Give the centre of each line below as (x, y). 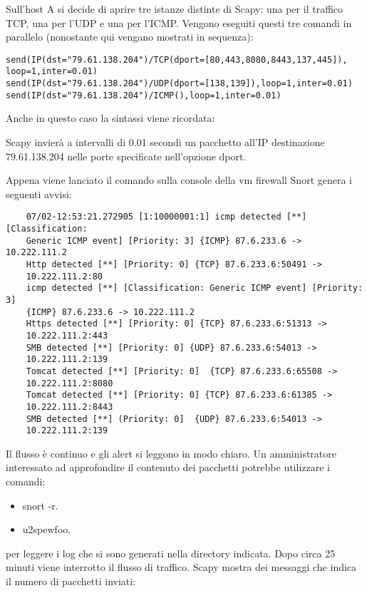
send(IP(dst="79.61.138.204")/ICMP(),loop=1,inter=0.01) (144, 95)
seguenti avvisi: (39, 194)
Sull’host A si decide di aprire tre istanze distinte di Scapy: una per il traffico (175, 9)
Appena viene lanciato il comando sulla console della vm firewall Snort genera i (179, 180)
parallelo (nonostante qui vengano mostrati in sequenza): (130, 37)
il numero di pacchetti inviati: (71, 581)
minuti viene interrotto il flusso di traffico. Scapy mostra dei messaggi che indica (181, 567)
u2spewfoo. (47, 529)
